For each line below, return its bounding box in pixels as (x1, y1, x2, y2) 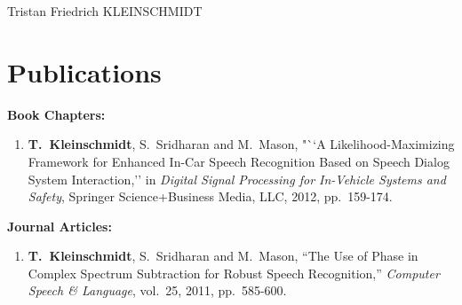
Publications (7, 53, 162, 90)
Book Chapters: (7, 105, 106, 123)
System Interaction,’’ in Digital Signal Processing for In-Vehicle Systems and (28, 169, 446, 188)
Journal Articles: (7, 216, 112, 235)
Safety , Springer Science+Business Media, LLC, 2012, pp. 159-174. (28, 187, 393, 206)
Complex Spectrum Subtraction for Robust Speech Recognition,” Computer (28, 263, 440, 282)
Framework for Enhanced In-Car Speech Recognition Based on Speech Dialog (28, 152, 450, 170)
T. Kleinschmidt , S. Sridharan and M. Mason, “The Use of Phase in (28, 246, 418, 265)
